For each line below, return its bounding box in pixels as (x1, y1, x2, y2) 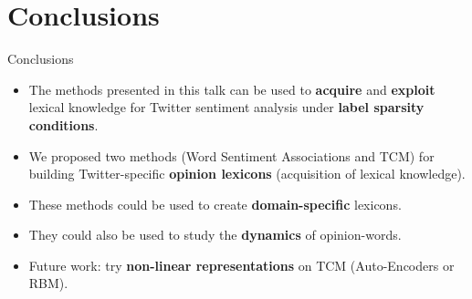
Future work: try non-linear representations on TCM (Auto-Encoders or (28, 255, 455, 274)
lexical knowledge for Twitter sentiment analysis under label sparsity (28, 98, 425, 117)
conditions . (28, 115, 99, 134)
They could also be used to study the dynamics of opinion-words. (28, 225, 402, 244)
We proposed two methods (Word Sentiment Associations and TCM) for (28, 146, 435, 165)
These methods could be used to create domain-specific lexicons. (28, 194, 402, 213)
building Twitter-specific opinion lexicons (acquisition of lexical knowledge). (28, 164, 466, 183)
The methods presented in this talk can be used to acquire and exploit (28, 79, 435, 98)
